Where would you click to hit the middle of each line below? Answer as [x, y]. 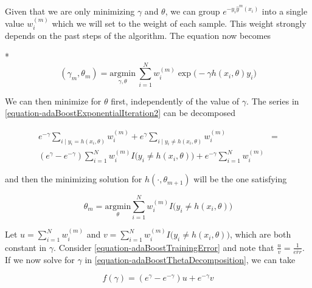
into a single [285, 11]
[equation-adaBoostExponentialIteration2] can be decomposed [120, 113]
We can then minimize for [53, 101]
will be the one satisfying [240, 179]
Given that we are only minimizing [70, 11]
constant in [26, 247]
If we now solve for [40, 259]
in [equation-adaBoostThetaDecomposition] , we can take [190, 259]
